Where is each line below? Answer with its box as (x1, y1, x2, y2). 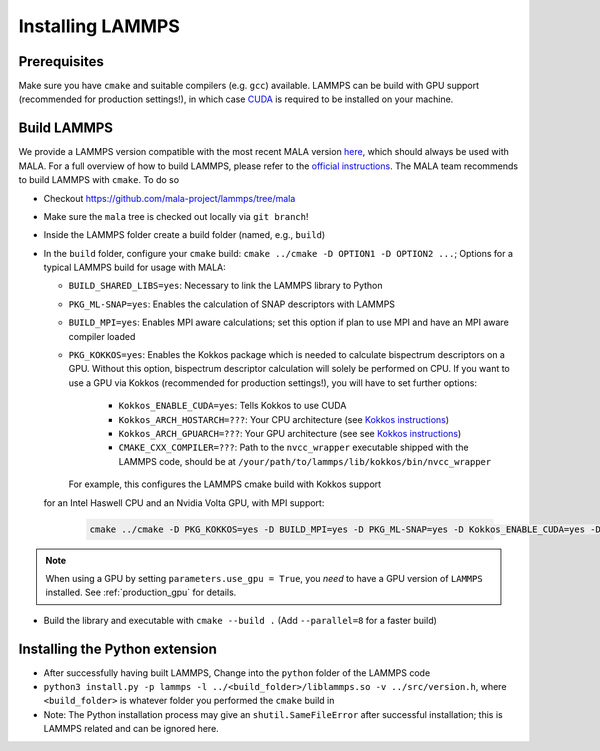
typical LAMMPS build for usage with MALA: (43, 261, 227, 274)
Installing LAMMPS (18, 15, 180, 37)
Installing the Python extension (18, 640, 217, 657)
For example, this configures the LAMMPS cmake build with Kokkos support (68, 478, 382, 490)
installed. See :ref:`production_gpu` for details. (45, 586, 237, 599)
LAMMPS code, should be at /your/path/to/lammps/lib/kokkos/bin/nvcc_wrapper (118, 455, 492, 467)
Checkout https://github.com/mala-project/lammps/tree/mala (43, 192, 296, 204)
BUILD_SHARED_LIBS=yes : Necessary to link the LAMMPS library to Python (68, 280, 384, 292)
